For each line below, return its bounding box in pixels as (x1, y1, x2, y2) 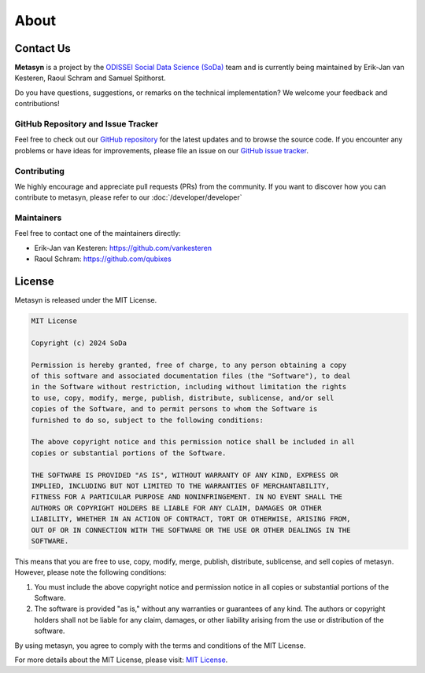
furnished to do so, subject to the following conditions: (31, 415, 264, 425)
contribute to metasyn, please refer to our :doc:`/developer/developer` (14, 193, 242, 202)
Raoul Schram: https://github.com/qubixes (34, 254, 172, 263)
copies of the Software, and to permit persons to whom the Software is (31, 405, 318, 414)
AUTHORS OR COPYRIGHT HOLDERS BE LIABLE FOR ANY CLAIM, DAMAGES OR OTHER (31, 503, 322, 513)
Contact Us (14, 42, 71, 55)
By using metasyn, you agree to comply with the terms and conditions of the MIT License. (14, 641, 306, 650)
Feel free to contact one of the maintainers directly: (14, 229, 181, 238)
